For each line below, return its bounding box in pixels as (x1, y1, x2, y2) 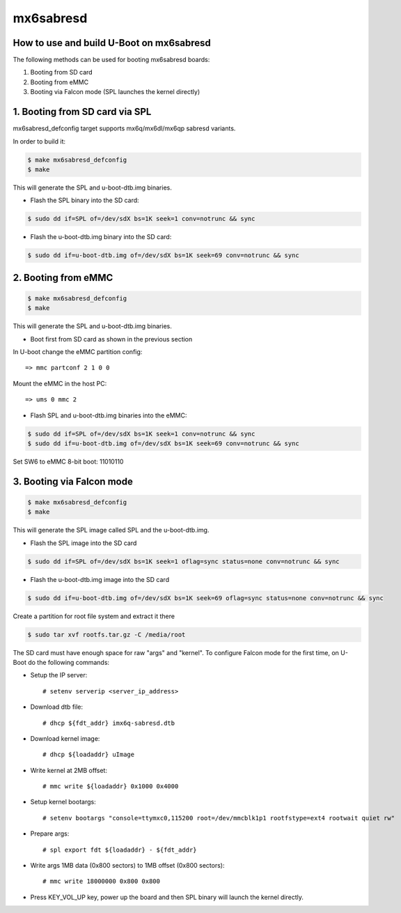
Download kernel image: (30, 734, 100, 742)
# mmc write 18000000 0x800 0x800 (42, 877, 160, 885)
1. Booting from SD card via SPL (13, 106, 152, 118)
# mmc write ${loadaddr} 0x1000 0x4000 (42, 783, 179, 790)
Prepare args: (30, 829, 70, 838)
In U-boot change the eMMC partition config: (13, 347, 143, 355)
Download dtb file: (30, 703, 84, 711)
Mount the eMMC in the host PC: (13, 379, 107, 388)
